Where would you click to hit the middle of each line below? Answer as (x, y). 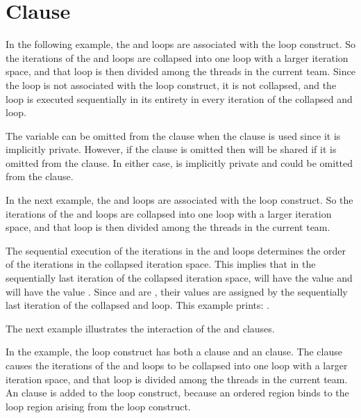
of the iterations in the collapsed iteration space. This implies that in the (161, 264)
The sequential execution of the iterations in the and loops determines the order (176, 250)
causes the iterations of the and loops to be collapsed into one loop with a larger (177, 365)
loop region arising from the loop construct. (98, 406)
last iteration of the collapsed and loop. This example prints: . (137, 305)
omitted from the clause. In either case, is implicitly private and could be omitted (179, 162)
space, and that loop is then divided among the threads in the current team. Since (180, 71)
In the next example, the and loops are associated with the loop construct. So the (179, 200)
